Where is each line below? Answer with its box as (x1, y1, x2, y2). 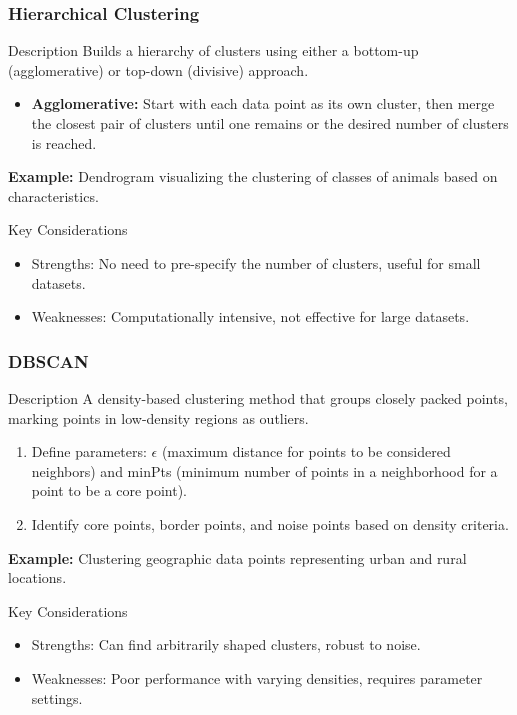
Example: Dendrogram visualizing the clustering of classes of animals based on (8, 166, 498, 187)
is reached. (31, 132, 97, 153)
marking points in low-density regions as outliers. (8, 407, 309, 428)
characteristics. (8, 185, 99, 206)
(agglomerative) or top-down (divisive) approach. (8, 59, 309, 80)
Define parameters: (31, 441, 147, 462)
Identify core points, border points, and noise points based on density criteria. (31, 513, 509, 534)
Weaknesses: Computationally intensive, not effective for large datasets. (31, 306, 470, 327)
